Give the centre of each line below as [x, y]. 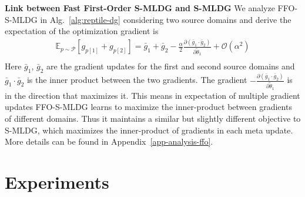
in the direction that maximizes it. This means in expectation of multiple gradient [152, 95]
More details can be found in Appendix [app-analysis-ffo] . [109, 141]
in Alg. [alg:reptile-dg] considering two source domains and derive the [166, 19]
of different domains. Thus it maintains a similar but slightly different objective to [153, 118]
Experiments [57, 181]
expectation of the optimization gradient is [82, 31]
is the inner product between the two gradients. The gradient [137, 80]
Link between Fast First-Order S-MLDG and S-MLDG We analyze [140, 8]
